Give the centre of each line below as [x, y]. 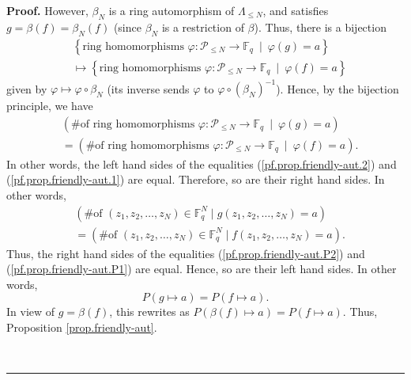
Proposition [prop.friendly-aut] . [82, 327]
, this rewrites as [149, 312]
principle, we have [50, 106]
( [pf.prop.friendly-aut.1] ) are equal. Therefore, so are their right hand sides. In [196, 179]
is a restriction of [203, 27]
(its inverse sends [148, 88]
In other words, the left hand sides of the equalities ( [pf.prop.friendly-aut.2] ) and [202, 163]
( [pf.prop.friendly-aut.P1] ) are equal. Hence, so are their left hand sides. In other [202, 269]
